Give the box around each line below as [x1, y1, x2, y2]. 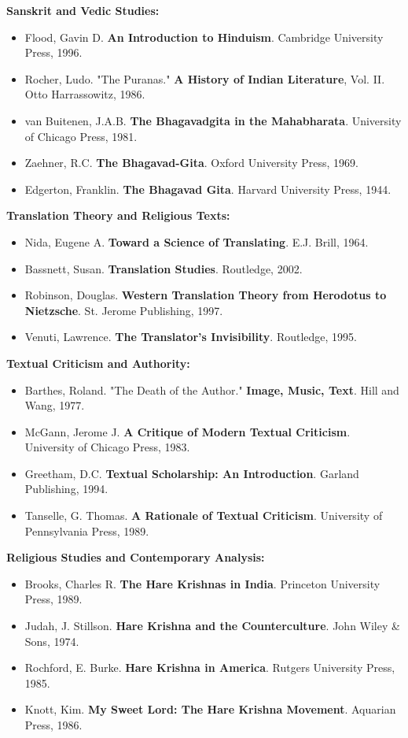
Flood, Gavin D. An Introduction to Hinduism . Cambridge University [24, 28, 384, 45]
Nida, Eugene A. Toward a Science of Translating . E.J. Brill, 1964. [24, 233, 369, 250]
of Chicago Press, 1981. [24, 128, 138, 144]
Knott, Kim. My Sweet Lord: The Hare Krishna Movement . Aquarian [24, 701, 396, 718]
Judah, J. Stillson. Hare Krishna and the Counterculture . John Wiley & [24, 617, 400, 634]
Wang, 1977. [24, 397, 85, 414]
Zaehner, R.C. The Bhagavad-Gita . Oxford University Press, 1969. [24, 154, 358, 171]
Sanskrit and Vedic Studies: [6, 2, 160, 18]
